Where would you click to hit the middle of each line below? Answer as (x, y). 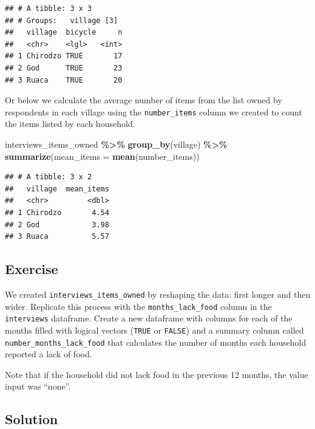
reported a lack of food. (49, 354)
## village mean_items (57, 189)
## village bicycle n (64, 33)
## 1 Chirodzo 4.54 (57, 212)
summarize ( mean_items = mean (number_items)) (102, 156)
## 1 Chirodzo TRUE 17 (64, 56)
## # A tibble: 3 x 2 (49, 177)
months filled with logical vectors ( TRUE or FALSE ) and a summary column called (154, 330)
